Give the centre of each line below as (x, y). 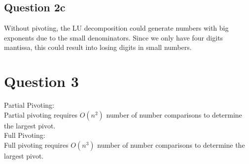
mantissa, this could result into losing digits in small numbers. (98, 47)
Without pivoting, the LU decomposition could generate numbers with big (116, 28)
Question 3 (41, 81)
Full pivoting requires (36, 144)
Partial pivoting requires (41, 114)
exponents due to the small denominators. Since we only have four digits (114, 37)
